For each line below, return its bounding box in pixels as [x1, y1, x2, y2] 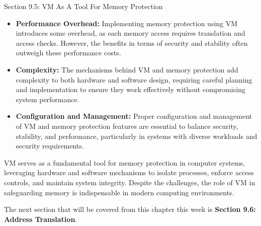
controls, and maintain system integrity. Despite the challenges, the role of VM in [4, 177, 255, 187]
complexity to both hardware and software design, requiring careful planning [16, 74, 252, 85]
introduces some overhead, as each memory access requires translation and [16, 28, 245, 38]
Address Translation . [4, 213, 77, 224]
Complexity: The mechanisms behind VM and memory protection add [16, 64, 238, 74]
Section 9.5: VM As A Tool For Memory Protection [4, 1, 163, 11]
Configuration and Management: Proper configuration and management [16, 111, 252, 121]
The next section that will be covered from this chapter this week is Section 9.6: [4, 204, 256, 214]
